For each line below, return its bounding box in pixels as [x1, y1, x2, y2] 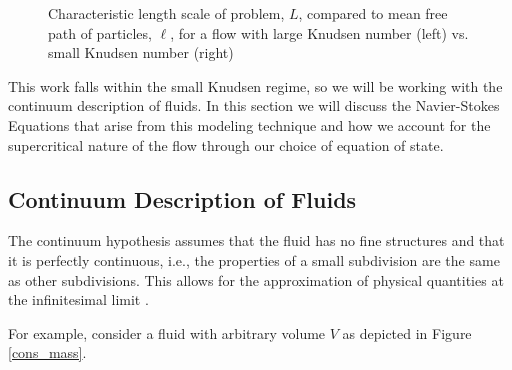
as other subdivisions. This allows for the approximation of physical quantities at [8, 269, 504, 290]
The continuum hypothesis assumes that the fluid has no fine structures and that [8, 230, 505, 251]
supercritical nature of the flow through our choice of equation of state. [8, 134, 444, 155]
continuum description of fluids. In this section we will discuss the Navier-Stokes [8, 95, 500, 116]
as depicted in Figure [342, 322, 472, 343]
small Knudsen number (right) [48, 42, 234, 63]
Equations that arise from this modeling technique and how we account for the [8, 114, 491, 135]
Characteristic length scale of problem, [48, 3, 285, 23]
